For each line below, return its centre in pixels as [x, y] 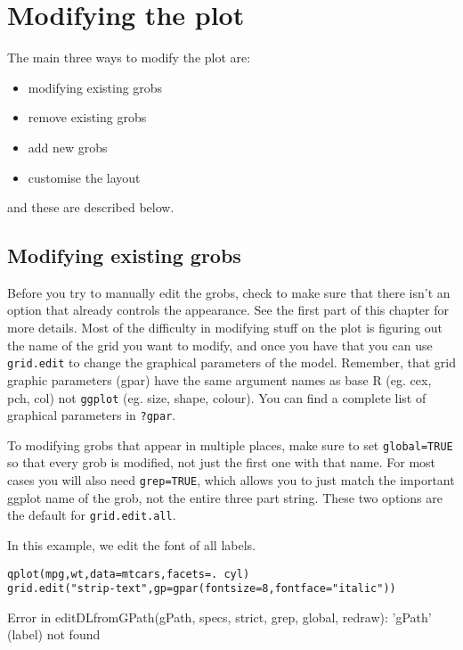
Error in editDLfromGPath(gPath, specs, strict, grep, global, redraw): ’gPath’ [219, 617]
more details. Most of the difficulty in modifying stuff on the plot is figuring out [225, 328]
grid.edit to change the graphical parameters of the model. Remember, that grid [231, 362]
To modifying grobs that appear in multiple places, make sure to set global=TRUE [230, 444]
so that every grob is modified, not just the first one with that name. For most [222, 462]
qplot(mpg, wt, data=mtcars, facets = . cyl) [129, 574]
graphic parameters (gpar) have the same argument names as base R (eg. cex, [219, 379]
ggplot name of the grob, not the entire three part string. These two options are [225, 497]
